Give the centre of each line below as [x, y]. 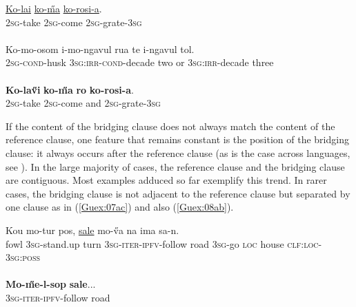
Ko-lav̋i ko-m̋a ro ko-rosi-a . [70, 89]
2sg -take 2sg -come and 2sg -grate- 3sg [83, 103]
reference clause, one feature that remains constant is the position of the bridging [177, 139]
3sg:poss [23, 257]
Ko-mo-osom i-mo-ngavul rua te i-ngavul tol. [100, 49]
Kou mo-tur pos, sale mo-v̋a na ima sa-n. [92, 230]
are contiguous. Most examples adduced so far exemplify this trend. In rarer [166, 180]
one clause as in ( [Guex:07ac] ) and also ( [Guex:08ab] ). [120, 207]
